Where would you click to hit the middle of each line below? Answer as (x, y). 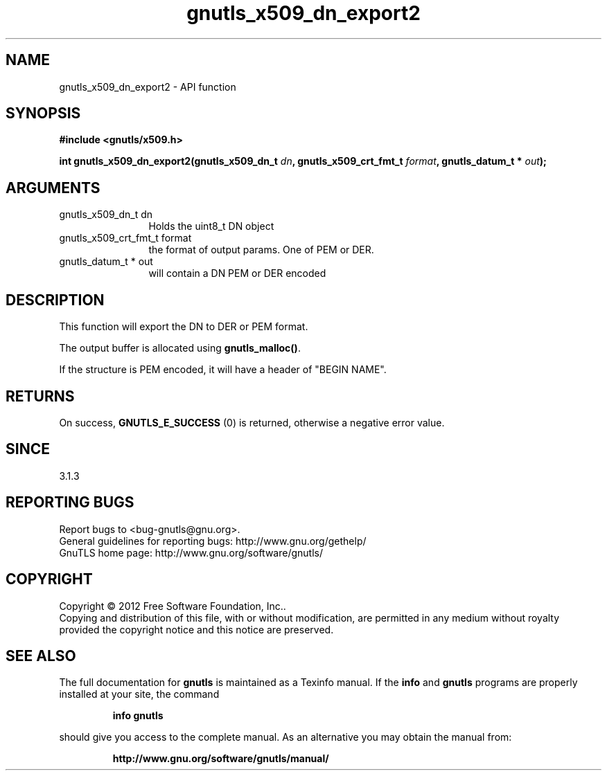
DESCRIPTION (55, 300)
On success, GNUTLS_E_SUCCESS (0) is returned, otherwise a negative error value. (252, 422)
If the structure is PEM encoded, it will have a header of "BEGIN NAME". (223, 370)
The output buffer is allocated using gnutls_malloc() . (180, 348)
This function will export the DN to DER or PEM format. (184, 327)
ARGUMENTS (53, 188)
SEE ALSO (41, 656)
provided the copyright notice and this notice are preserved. (196, 629)
